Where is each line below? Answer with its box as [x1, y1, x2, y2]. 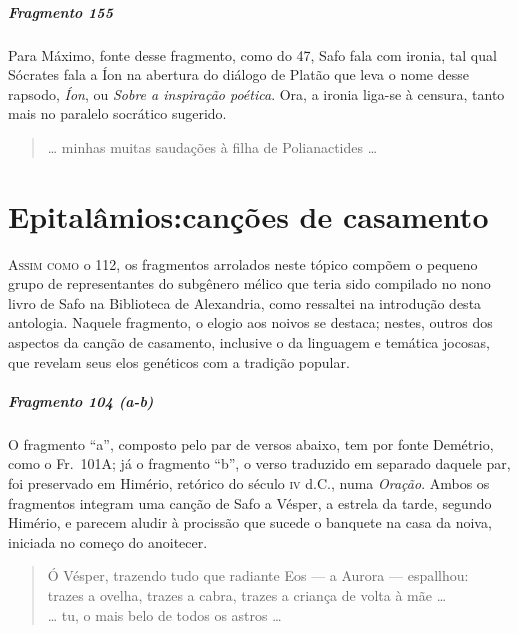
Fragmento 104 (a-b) [8, 390, 154, 411]
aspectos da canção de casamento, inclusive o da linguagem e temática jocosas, [8, 332, 490, 353]
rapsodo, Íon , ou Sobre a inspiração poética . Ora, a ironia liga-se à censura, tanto [8, 83, 505, 104]
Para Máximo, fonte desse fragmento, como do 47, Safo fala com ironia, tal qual [8, 44, 497, 65]
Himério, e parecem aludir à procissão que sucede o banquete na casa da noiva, [8, 512, 492, 533]
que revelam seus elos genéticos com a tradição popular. [8, 351, 350, 372]
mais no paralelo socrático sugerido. [8, 103, 227, 124]
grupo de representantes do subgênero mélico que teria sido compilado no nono [8, 273, 491, 294]
